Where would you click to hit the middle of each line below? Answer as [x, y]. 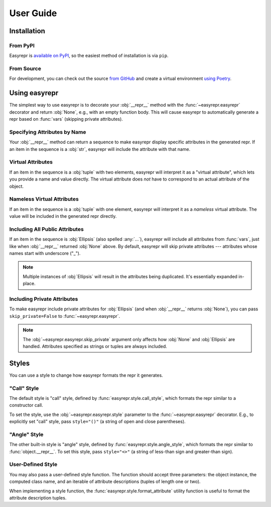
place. [29, 284]
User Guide [33, 13]
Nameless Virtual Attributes [44, 199]
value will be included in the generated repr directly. [63, 216]
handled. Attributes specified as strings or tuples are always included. [95, 346]
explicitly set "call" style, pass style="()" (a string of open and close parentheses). [97, 421]
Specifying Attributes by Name [48, 132]
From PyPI [22, 45]
